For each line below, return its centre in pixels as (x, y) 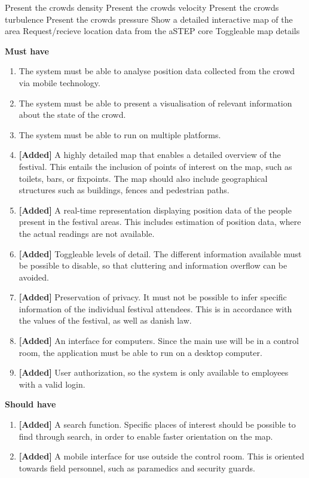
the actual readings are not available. (87, 233)
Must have (27, 51)
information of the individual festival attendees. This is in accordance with (155, 308)
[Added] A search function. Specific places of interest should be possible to (157, 424)
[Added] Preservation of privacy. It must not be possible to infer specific (153, 297)
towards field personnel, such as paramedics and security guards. (137, 468)
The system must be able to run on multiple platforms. (120, 134)
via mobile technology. (59, 82)
